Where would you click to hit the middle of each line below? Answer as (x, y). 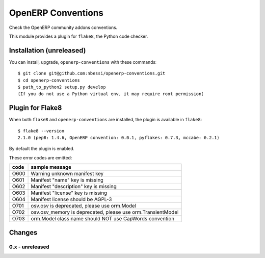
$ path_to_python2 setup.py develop (62, 87)
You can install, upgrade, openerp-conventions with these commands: (83, 62)
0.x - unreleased (29, 247)
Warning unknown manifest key (67, 174)
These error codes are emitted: (40, 157)
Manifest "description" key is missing (74, 186)
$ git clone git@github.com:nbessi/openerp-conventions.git (92, 73)
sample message (51, 167)
